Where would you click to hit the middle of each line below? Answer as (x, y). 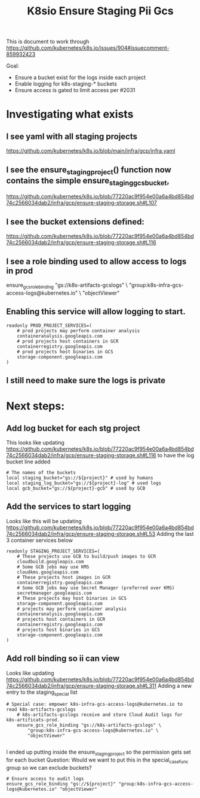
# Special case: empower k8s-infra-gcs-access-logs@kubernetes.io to (95, 705)
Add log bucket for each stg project (73, 428)
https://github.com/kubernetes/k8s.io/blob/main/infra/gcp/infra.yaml (91, 151)
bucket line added (28, 462)
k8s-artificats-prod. (33, 720)
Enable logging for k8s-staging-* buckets (66, 84)
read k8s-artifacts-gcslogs (41, 710)
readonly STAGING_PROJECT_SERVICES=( (53, 551)
